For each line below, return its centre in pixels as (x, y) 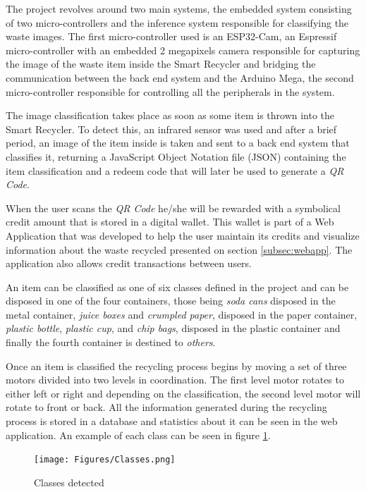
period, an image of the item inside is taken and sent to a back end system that (178, 143)
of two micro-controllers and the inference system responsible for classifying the (177, 22)
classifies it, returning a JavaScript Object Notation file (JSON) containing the (176, 156)
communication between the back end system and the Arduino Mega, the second (180, 77)
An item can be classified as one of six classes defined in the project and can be (177, 287)
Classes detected (69, 482)
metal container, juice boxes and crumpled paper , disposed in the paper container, (182, 314)
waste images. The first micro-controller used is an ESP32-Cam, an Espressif (171, 36)
